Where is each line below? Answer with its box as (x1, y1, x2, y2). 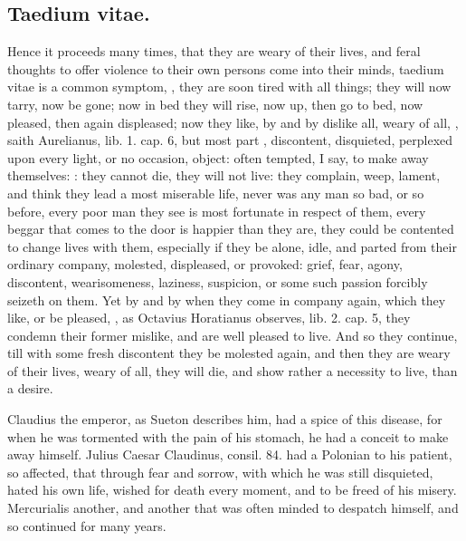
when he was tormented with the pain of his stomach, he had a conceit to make (7, 427, 449, 446)
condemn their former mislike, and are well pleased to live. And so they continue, (7, 325, 458, 344)
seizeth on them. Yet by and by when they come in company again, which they (7, 290, 446, 309)
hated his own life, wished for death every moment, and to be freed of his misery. (7, 480, 457, 499)
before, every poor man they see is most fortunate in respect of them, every (7, 201, 426, 220)
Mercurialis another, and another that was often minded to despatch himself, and (7, 498, 459, 517)
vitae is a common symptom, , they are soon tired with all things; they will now (7, 77, 452, 96)
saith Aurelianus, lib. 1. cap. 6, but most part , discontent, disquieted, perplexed (7, 130, 453, 150)
